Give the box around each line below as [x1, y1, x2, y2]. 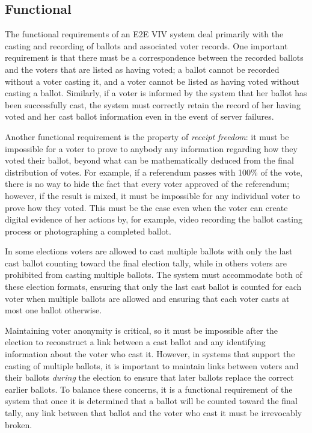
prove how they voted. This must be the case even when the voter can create [5, 201, 288, 213]
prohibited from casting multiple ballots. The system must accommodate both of [5, 268, 302, 281]
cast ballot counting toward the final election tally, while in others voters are [5, 256, 287, 269]
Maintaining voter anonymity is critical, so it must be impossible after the [5, 324, 278, 336]
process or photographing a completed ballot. [5, 224, 171, 237]
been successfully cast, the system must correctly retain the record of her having [5, 98, 301, 111]
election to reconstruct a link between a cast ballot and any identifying [5, 336, 266, 348]
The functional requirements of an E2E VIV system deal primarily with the [5, 28, 284, 40]
